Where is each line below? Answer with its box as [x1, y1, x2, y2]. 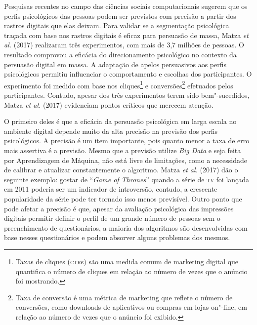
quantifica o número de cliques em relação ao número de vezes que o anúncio [15, 266, 248, 276]
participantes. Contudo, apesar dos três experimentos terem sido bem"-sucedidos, [4, 90, 250, 100]
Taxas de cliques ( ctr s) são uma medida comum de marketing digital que [15, 256, 239, 266]
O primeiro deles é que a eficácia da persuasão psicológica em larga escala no [4, 116, 237, 126]
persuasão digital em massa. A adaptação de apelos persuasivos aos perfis [4, 59, 227, 69]
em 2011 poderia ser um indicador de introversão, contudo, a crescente [4, 184, 217, 194]
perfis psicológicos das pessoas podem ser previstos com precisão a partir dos [4, 10, 236, 21]
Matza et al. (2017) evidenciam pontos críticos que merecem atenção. [4, 99, 214, 110]
